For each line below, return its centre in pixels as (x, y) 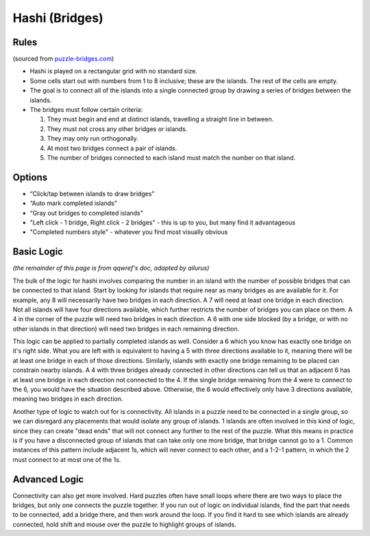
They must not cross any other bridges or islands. (117, 129)
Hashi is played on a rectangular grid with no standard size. (114, 71)
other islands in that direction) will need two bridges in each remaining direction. (126, 329)
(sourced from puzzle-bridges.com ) (63, 59)
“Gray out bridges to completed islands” (86, 213)
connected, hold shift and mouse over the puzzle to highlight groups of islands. (124, 524)
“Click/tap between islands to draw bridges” (92, 194)
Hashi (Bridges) (58, 18)
